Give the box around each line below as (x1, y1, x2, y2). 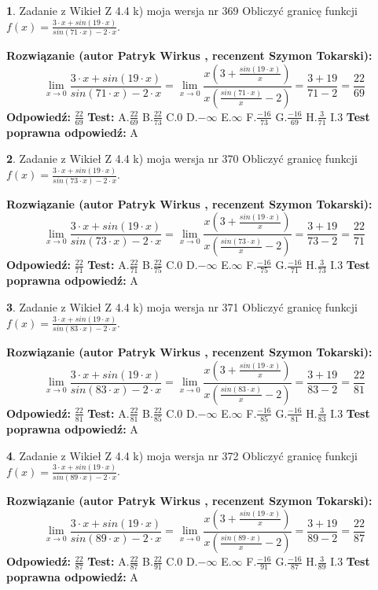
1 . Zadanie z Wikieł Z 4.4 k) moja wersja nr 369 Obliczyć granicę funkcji (6, 2, 358, 18)
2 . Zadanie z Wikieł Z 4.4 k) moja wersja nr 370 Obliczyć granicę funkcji (6, 150, 358, 167)
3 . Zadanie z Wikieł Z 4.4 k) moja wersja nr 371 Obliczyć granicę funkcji (6, 298, 358, 315)
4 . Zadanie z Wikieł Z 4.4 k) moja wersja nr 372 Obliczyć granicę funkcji (6, 447, 358, 463)
